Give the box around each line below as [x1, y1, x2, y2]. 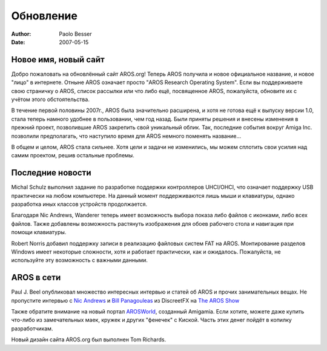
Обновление [11, 9, 78, 22]
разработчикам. [11, 324, 53, 332]
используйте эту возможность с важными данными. [11, 257, 148, 264]
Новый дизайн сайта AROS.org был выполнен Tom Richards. [11, 336, 167, 343]
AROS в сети [11, 272, 61, 283]
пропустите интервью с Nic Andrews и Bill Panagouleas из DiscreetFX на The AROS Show [11, 297, 240, 304]
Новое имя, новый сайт [11, 54, 105, 65]
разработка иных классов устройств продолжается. [11, 200, 148, 208]
